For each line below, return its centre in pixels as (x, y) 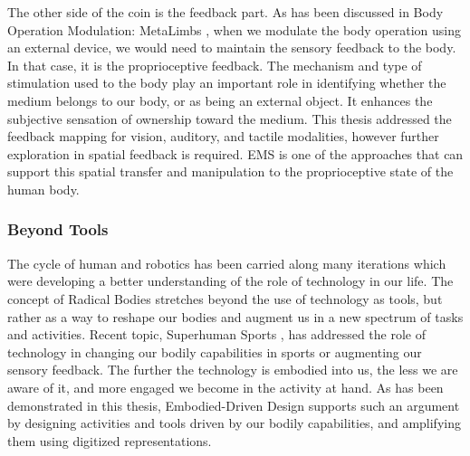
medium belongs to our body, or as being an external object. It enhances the (220, 100)
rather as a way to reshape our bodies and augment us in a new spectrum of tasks (235, 316)
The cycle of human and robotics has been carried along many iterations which (227, 263)
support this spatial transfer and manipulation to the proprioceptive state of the (230, 171)
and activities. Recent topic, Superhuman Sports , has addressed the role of (216, 334)
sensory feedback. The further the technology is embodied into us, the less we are (233, 370)
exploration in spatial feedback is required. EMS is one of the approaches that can (235, 153)
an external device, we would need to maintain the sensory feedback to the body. (232, 47)
